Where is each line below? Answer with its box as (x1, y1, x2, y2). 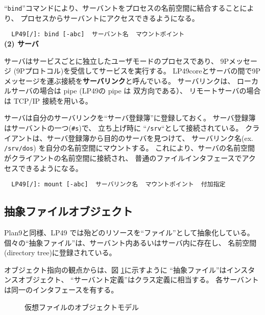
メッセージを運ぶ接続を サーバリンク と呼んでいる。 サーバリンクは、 (4, 75, 235, 86)
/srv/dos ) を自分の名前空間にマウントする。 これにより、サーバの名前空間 (4, 142, 255, 153)
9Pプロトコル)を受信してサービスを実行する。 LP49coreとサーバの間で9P (16, 65, 260, 76)
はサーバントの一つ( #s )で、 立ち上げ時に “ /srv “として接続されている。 (4, 123, 243, 133)
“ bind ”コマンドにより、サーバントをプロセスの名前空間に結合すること (4, 3, 240, 13)
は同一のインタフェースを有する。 (4, 284, 118, 295)
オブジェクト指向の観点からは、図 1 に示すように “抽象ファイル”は (4, 264, 227, 275)
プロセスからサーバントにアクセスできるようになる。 (20, 12, 199, 23)
